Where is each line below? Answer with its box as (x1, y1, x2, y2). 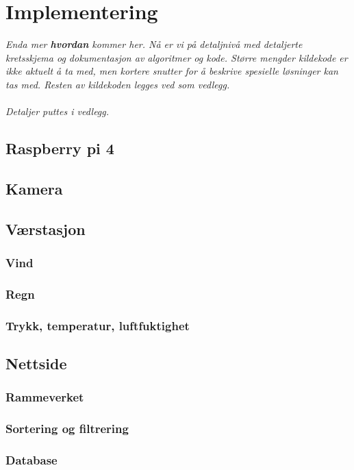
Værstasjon (5, 218, 86, 239)
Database (5, 451, 58, 468)
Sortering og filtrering (5, 420, 129, 437)
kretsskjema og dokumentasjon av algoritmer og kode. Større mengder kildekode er (5, 50, 348, 64)
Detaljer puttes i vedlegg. (5, 104, 110, 119)
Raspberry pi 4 (5, 138, 114, 159)
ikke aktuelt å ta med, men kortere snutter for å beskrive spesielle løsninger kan (5, 64, 338, 78)
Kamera (5, 177, 63, 199)
